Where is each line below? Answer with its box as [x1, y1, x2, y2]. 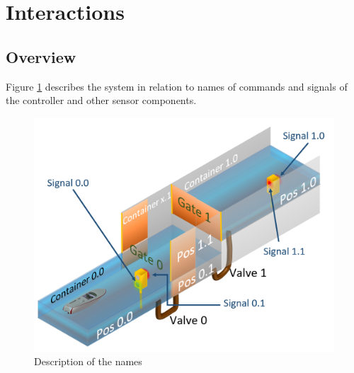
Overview [6, 45, 76, 67]
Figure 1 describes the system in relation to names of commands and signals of [6, 79, 348, 93]
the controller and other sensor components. [6, 93, 197, 108]
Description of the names [34, 354, 142, 369]
